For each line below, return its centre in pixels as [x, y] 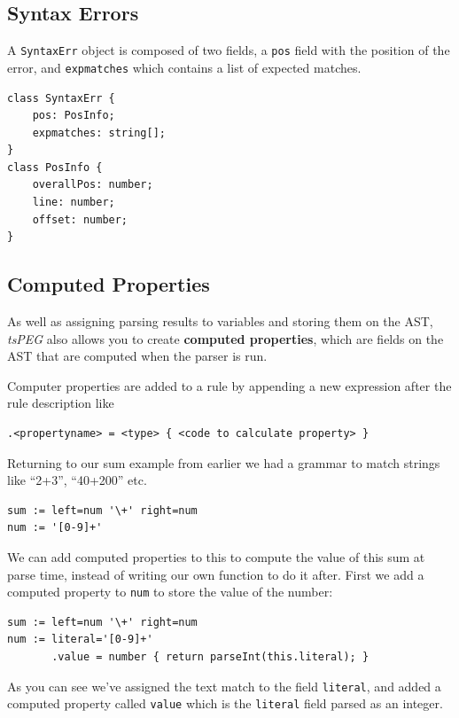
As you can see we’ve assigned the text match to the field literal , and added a [224, 686]
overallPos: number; [93, 185]
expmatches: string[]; [99, 133]
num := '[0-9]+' [55, 528]
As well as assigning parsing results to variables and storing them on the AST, [220, 321]
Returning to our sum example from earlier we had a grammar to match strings [224, 462]
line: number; [74, 203]
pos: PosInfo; [74, 116]
